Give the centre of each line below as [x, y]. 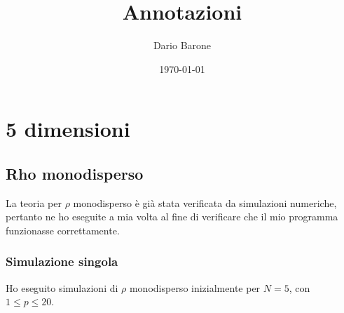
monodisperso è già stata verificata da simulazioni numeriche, [205, 202]
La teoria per [34, 202]
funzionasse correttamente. [63, 230]
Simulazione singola [62, 261]
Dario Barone [182, 45]
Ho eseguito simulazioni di [62, 287]
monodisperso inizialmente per [195, 287]
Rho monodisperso [75, 173]
